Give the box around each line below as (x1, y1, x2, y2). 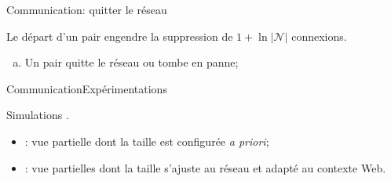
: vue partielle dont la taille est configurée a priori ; (24, 132, 269, 149)
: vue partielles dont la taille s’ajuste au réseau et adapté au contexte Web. (24, 159, 386, 176)
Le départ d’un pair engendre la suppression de (6, 27, 233, 44)
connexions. (291, 27, 347, 44)
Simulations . (6, 107, 69, 123)
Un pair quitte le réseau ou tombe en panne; (24, 54, 239, 71)
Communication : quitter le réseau (6, 2, 167, 17)
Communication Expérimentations (6, 80, 167, 96)
